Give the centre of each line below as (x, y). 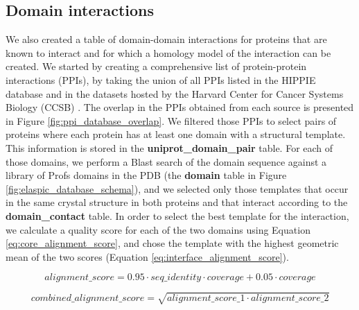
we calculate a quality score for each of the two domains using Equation (158, 229)
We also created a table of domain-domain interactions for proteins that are (166, 39)
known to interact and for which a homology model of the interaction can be (168, 52)
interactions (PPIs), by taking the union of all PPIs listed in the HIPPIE (161, 79)
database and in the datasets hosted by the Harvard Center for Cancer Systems (175, 93)
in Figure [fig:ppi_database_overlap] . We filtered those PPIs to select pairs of (171, 120)
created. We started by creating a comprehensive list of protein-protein (156, 66)
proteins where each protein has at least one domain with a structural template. (176, 134)
